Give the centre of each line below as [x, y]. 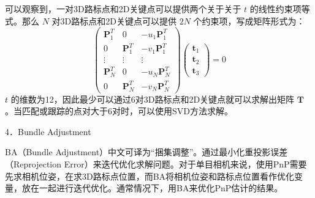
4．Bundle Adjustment [48, 131]
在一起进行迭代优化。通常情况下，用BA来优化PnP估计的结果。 [157, 188]
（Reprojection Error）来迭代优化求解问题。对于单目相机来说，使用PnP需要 [156, 163]
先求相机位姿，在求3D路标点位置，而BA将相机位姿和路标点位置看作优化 [150, 176]
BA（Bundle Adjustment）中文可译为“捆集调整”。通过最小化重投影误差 [146, 152]
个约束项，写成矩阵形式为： [249, 20]
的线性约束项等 [280, 9]
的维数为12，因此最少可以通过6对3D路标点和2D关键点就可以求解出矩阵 [153, 99]
